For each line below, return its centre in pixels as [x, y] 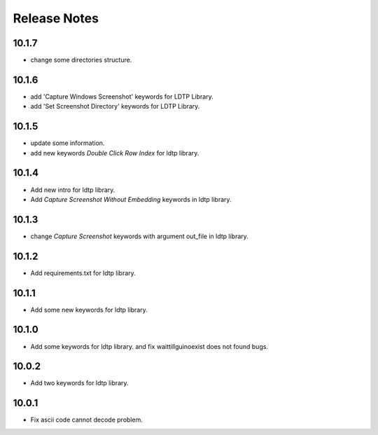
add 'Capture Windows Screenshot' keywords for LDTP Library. [122, 96]
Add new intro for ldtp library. [73, 190]
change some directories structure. [81, 60]
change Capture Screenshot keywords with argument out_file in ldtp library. [139, 236]
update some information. [68, 143]
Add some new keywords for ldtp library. [89, 310]
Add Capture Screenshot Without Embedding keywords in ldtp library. [131, 199]
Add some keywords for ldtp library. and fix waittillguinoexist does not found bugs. [149, 346]
